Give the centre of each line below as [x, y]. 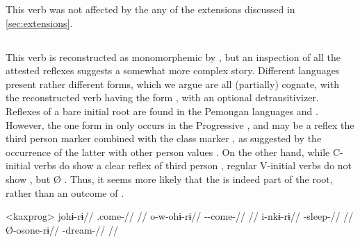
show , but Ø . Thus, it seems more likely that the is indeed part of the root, [169, 179]
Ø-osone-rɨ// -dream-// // [62, 229]
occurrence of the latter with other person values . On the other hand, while [168, 152]
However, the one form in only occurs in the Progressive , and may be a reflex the [180, 124]
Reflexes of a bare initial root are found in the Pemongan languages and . [162, 111]
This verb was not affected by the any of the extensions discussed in [150, 9]
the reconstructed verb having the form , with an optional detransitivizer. [162, 97]
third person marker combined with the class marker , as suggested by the [164, 138]
